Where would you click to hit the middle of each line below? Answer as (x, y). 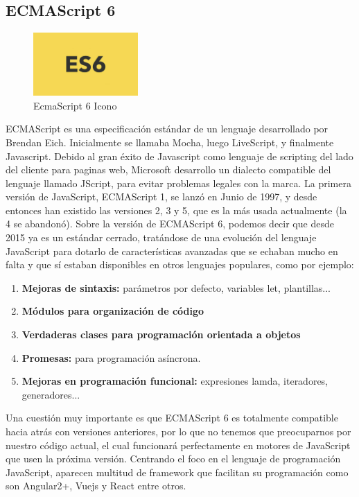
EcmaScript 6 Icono (75, 105)
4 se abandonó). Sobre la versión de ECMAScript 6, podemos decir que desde (170, 224)
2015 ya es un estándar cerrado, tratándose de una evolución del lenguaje (161, 237)
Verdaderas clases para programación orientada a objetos (161, 334)
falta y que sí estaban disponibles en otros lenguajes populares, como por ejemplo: (180, 264)
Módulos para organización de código (113, 311)
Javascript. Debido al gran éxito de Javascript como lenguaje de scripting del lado (179, 156)
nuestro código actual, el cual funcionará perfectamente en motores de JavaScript (178, 445)
